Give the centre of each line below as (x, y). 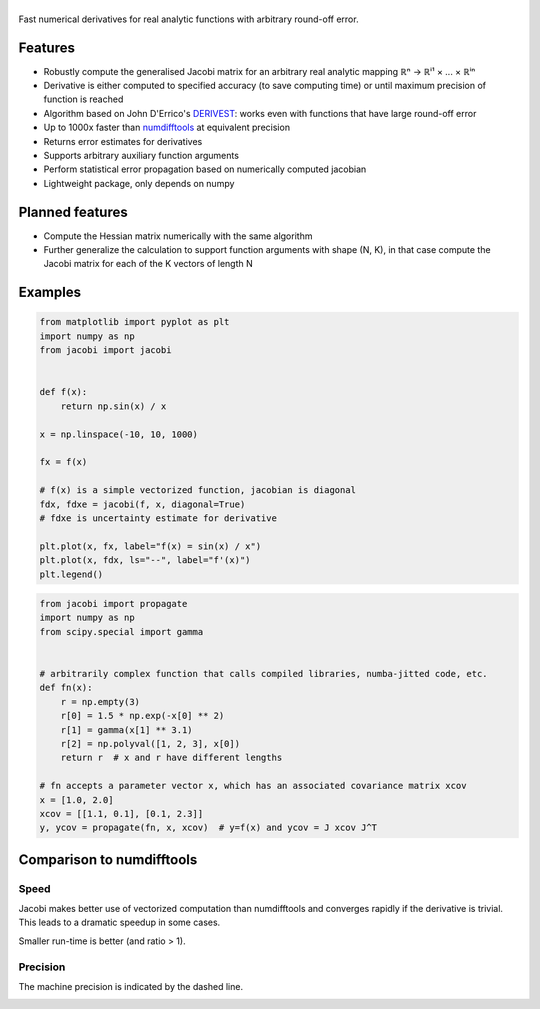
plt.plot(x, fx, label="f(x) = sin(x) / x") (150, 546)
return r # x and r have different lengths (171, 758)
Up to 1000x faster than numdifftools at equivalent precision (166, 127)
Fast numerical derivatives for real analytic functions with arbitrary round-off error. (188, 19)
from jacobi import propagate (113, 604)
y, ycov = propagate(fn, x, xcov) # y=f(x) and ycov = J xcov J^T (208, 828)
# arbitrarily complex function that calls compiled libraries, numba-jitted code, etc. (264, 674)
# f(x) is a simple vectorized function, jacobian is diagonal (198, 490)
